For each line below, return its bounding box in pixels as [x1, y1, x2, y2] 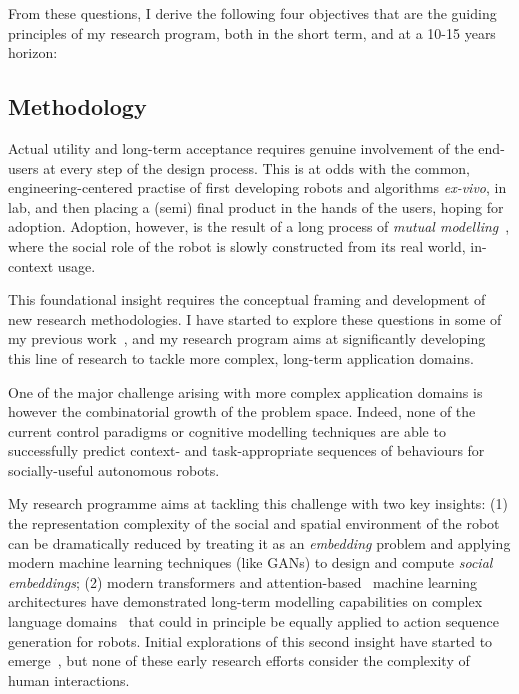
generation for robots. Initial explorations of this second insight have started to [8, 630, 493, 651]
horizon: [8, 42, 58, 63]
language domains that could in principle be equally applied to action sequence [8, 611, 500, 632]
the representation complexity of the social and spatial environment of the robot [8, 513, 500, 534]
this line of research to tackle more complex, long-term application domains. [8, 347, 474, 368]
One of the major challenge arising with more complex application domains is [8, 381, 483, 402]
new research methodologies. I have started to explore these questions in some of [8, 308, 502, 329]
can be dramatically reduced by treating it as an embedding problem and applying [8, 532, 511, 553]
